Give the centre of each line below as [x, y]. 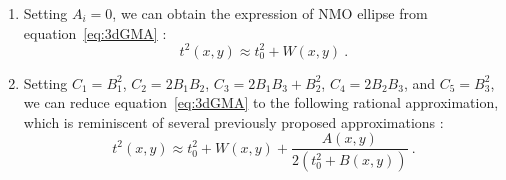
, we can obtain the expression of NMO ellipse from [270, 13]
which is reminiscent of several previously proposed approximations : [233, 121]
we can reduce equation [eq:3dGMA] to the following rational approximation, [261, 102]
